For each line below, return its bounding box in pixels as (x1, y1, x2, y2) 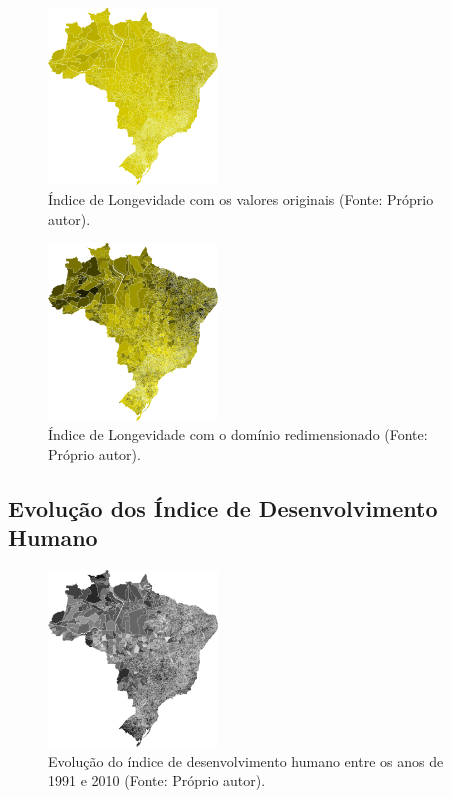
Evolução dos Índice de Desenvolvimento (8, 492, 438, 523)
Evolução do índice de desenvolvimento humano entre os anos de (48, 750, 444, 771)
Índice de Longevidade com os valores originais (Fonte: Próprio (48, 188, 434, 209)
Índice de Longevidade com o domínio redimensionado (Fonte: (48, 424, 428, 445)
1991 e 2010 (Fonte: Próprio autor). (48, 770, 266, 791)
